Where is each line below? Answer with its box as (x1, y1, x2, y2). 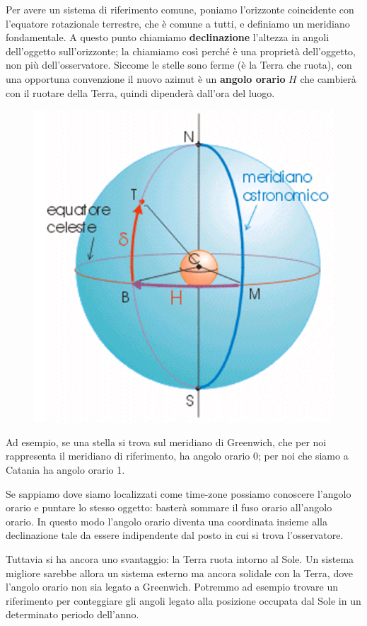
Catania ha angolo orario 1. (6, 462, 125, 477)
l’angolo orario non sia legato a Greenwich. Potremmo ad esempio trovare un (6, 579, 339, 594)
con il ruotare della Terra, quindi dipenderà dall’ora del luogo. (6, 85, 275, 100)
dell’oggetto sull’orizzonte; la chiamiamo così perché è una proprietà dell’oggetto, (6, 43, 356, 58)
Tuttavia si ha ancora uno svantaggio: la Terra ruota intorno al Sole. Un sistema (6, 552, 354, 567)
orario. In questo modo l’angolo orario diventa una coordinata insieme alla (6, 513, 327, 528)
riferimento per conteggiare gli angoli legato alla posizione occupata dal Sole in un (6, 593, 361, 608)
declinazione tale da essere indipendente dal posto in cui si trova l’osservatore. (6, 528, 344, 542)
